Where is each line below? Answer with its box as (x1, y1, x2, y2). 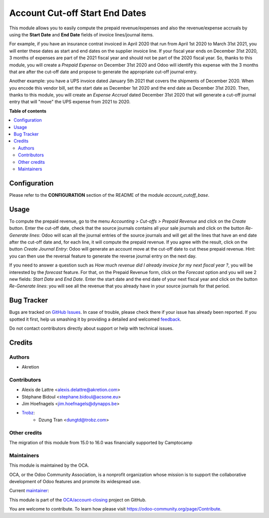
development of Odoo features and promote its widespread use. (9, 478, 141, 484)
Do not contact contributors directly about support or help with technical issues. (9, 325, 174, 331)
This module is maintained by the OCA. (9, 462, 89, 468)
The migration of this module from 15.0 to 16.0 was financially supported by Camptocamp (9, 439, 193, 445)
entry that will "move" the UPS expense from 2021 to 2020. (9, 99, 131, 105)
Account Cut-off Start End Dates (9, 7, 146, 18)
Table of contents (9, 108, 47, 114)
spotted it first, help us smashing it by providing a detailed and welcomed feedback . (9, 316, 182, 322)
